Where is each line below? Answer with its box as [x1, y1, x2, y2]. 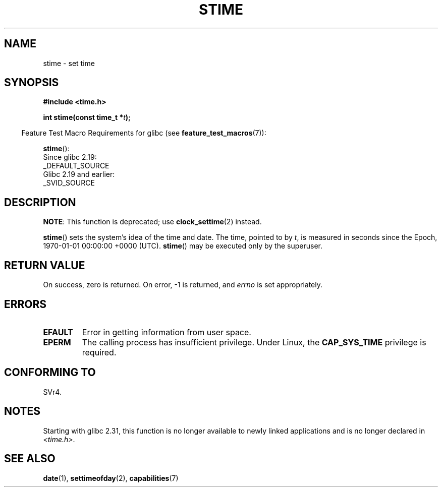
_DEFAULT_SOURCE [43, 161, 109, 170]
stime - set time [43, 58, 95, 68]
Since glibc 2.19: [43, 153, 97, 162]
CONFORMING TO [4, 366, 96, 379]
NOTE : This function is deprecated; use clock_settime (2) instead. [43, 217, 262, 226]
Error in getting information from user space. [82, 327, 251, 337]
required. [82, 347, 117, 357]
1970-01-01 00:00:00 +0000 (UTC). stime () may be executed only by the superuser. [43, 241, 322, 251]
